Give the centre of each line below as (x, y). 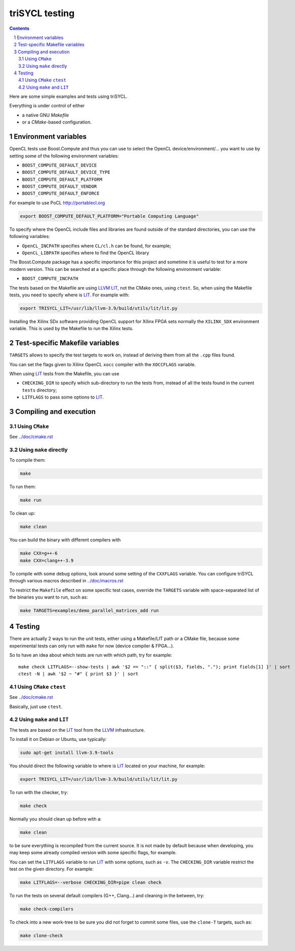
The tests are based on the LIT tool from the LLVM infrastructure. (77, 730)
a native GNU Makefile (46, 115)
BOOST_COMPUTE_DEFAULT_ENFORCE (61, 193)
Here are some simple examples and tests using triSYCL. (68, 97)
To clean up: (22, 513)
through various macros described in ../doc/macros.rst (66, 581)
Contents (19, 28)
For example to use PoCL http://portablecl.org (57, 203)
